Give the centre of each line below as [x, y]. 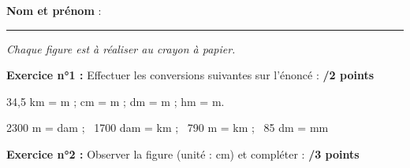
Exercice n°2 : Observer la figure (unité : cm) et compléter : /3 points [183, 153]
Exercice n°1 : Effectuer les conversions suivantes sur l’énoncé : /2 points [190, 75]
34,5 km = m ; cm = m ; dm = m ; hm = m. [116, 101]
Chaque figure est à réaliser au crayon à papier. [121, 48]
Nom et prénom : [54, 10]
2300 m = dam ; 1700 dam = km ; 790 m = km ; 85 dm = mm [168, 128]
